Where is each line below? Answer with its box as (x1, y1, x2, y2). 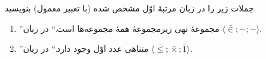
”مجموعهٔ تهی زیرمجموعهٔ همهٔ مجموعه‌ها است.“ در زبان (19, 22, 220, 34)
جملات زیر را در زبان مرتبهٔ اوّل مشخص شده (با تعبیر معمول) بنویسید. (5, 2, 256, 14)
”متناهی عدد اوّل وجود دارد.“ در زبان (19, 42, 149, 55)
